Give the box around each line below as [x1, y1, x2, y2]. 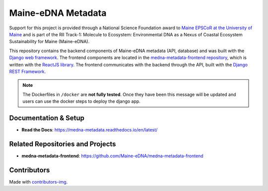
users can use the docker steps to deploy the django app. [22, 98, 141, 104]
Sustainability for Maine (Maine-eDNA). [9, 39, 90, 45]
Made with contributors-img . [9, 179, 68, 185]
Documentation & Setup [9, 114, 84, 122]
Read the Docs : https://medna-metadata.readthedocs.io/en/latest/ [21, 127, 158, 132]
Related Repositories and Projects [9, 139, 116, 148]
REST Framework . [9, 68, 46, 74]
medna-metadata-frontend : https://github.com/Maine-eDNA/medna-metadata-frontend [21, 153, 203, 159]
